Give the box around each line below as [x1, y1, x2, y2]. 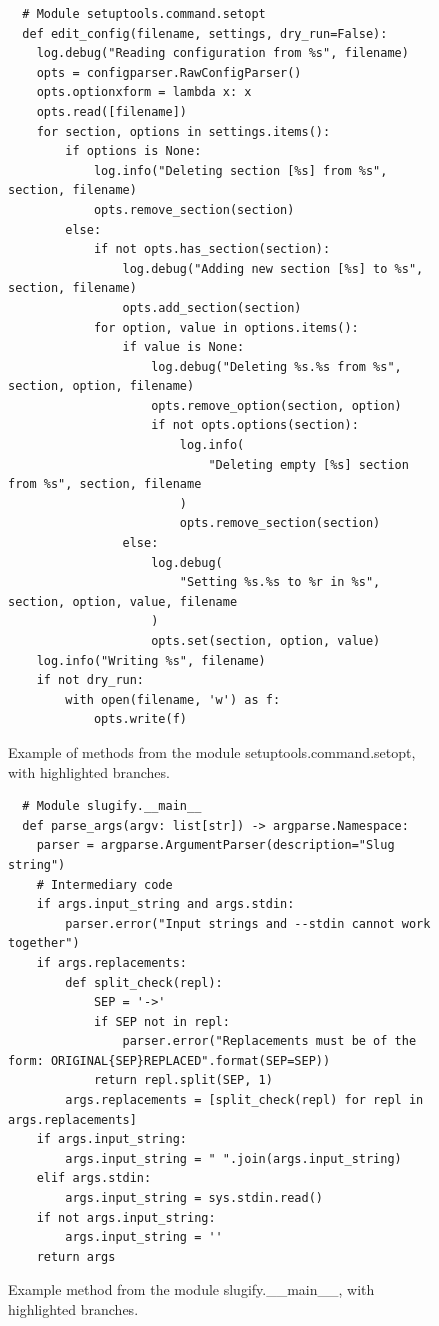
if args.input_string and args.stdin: [36, 897, 295, 912]
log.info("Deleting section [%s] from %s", [93, 163, 388, 178]
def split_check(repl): [65, 975, 223, 990]
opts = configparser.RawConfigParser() [36, 65, 302, 80]
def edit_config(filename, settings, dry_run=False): [22, 26, 388, 41]
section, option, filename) [8, 379, 195, 394]
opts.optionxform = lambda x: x [36, 85, 252, 100]
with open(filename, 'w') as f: [65, 692, 281, 707]
